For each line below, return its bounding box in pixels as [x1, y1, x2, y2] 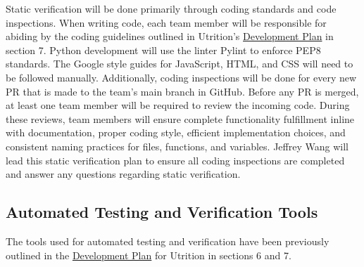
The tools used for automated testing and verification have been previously [6, 233, 330, 248]
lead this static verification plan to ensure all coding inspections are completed [6, 152, 345, 167]
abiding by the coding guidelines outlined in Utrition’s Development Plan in [6, 29, 334, 44]
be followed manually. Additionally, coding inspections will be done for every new [6, 70, 357, 84]
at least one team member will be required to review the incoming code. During [6, 98, 350, 112]
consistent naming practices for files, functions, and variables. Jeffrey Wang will [6, 138, 349, 153]
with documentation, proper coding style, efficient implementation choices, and [6, 125, 346, 140]
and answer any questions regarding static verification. [6, 167, 241, 181]
